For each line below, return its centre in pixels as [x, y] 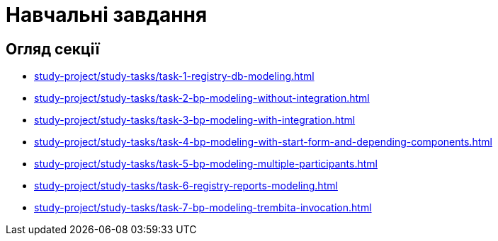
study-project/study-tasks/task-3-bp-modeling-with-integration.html [195, 120]
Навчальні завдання [107, 15]
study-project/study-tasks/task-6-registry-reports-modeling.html [186, 186]
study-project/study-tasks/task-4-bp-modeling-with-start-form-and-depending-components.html [263, 142]
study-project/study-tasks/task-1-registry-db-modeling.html [174, 76]
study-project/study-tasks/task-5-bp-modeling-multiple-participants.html [206, 164]
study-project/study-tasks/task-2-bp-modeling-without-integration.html [202, 98]
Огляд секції [53, 49]
